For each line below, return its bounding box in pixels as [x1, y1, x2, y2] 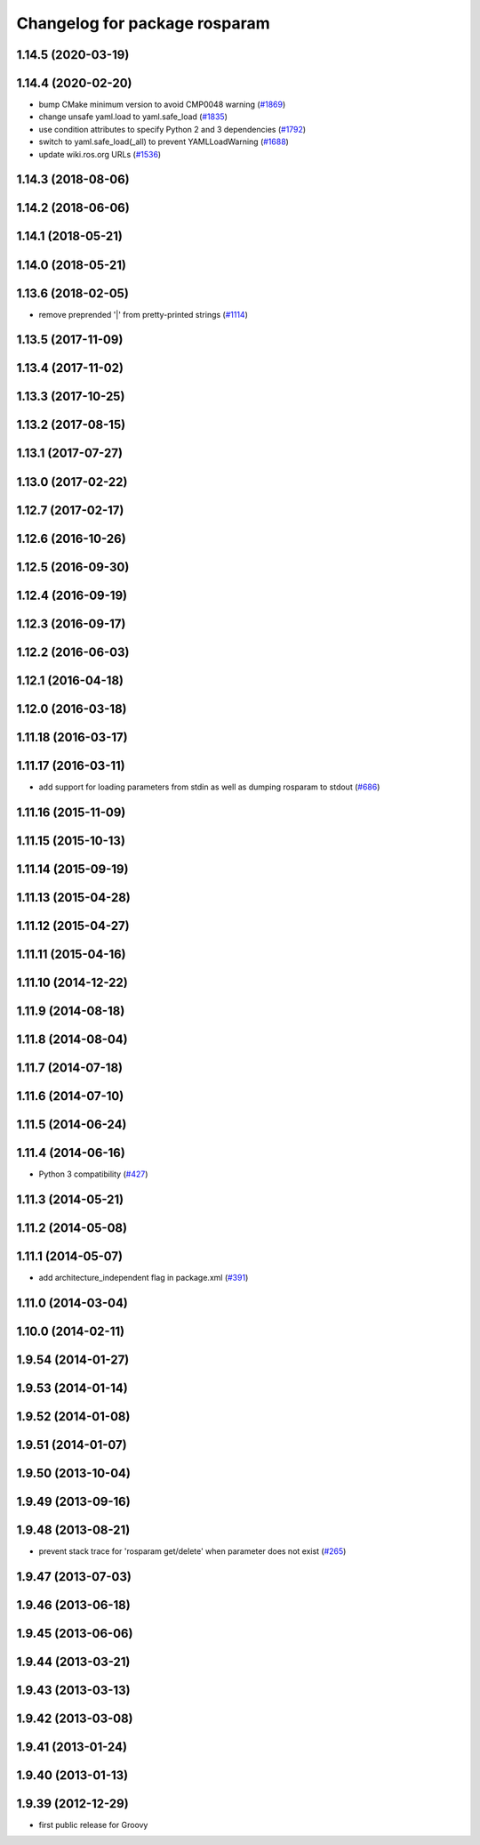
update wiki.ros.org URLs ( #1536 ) [38, 149, 162, 159]
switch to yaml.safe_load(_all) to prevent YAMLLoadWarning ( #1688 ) [38, 136, 289, 147]
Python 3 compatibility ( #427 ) [38, 1169, 148, 1179]
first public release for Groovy [38, 1819, 148, 1830]
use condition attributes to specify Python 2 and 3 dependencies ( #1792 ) [38, 124, 307, 134]
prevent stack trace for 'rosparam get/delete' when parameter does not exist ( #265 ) [38, 1545, 347, 1557]
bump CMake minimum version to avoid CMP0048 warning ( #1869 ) [38, 99, 286, 110]
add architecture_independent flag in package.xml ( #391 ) [38, 1272, 249, 1283]
